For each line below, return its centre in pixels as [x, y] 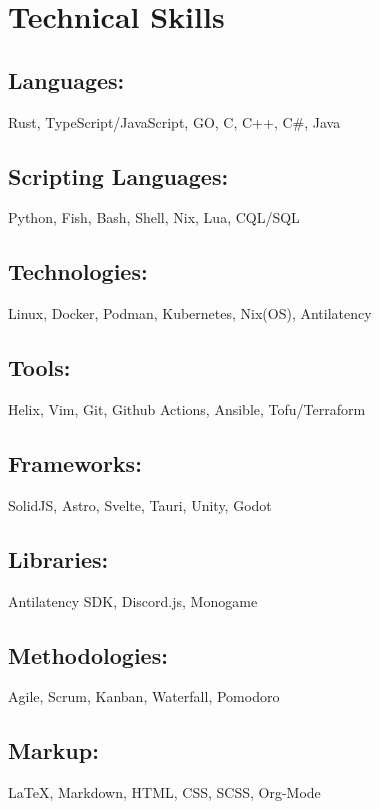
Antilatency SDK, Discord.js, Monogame [133, 600]
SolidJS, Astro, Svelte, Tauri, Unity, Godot [140, 504]
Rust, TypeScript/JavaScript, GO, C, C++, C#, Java [174, 121]
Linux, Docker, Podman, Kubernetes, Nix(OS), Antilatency [190, 313]
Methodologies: [88, 654]
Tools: [39, 367]
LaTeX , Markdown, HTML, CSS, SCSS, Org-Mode [164, 792]
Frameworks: [75, 462]
